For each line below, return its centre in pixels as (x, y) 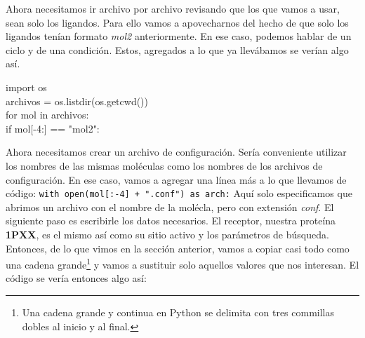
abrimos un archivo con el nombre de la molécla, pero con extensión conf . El (170, 207)
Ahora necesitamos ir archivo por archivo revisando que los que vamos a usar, (173, 8)
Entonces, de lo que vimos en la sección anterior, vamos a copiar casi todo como (178, 248)
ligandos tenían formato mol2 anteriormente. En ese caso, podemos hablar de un (179, 36)
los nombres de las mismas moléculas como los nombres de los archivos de (164, 165)
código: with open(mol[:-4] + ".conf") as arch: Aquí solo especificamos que (179, 193)
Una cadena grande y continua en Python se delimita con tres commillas (178, 312)
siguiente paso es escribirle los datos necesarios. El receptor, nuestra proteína (171, 221)
